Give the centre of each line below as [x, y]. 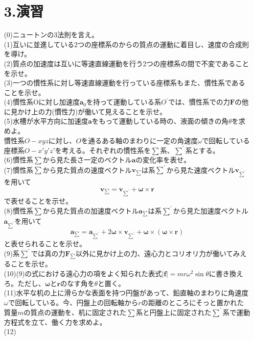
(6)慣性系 [19, 160]
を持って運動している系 [124, 102]
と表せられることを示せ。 [45, 243]
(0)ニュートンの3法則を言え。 [51, 35]
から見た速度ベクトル [201, 170]
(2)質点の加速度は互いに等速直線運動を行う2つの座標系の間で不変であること [127, 63]
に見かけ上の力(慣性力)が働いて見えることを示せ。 [85, 111]
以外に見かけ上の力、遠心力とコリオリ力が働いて [154, 253]
